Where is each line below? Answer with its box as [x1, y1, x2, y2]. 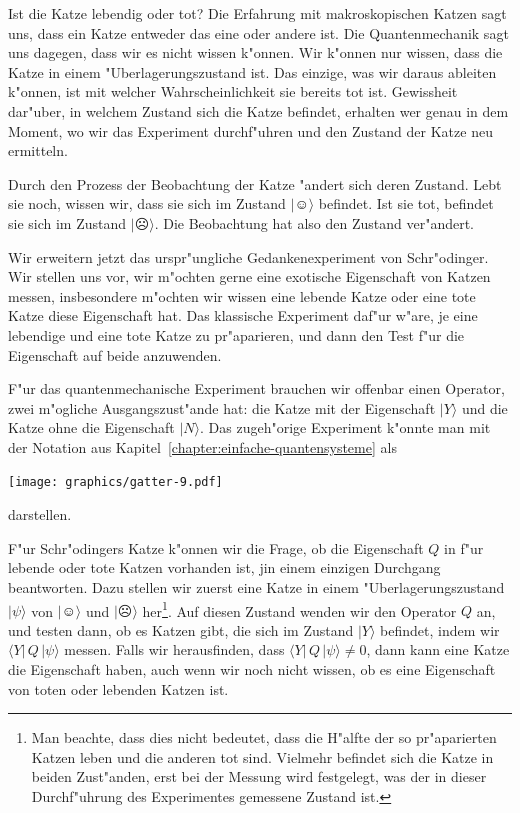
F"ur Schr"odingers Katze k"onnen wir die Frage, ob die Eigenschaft [8, 537, 424, 558]
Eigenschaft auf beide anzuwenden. [8, 344, 222, 365]
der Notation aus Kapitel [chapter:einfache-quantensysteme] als [8, 436, 397, 457]
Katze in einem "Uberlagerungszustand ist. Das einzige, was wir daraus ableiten [8, 61, 497, 82]
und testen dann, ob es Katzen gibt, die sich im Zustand [8, 619, 354, 640]
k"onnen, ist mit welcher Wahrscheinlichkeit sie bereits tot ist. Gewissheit [8, 81, 458, 102]
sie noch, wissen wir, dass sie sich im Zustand [8, 193, 286, 214]
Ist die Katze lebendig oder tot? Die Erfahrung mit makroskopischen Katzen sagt [8, 3, 507, 23]
